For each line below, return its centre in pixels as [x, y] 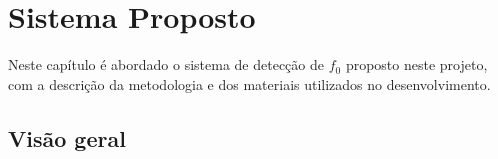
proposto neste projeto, [416, 64]
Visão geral [67, 137]
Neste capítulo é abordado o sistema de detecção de [166, 64]
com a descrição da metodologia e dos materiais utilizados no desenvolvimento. [249, 83]
